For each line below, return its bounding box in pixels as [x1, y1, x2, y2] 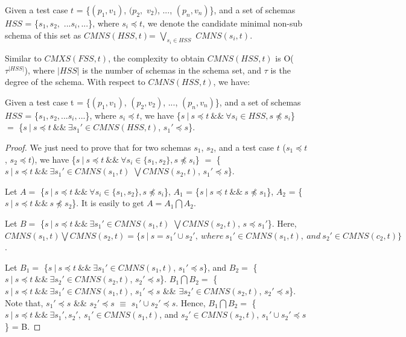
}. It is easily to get [72, 197, 144, 209]
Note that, [5, 296, 43, 309]
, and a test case [214, 141, 274, 153]
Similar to [5, 52, 42, 65]
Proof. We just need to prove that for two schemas [5, 141, 191, 153]
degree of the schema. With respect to [5, 75, 145, 88]
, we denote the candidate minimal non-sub [142, 17, 302, 29]
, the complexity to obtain [108, 52, 205, 65]
